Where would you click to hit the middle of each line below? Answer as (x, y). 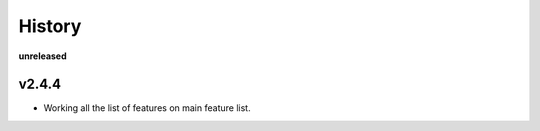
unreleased (42, 56)
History (50, 26)
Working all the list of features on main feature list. (147, 108)
